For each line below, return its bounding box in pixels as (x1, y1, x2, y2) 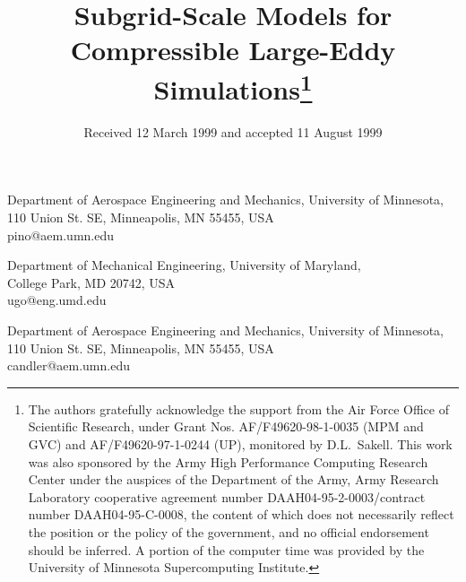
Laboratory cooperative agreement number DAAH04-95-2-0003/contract (28, 487, 426, 506)
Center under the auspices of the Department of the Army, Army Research (28, 470, 439, 489)
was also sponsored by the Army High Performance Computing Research (28, 452, 428, 471)
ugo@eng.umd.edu (7, 291, 107, 309)
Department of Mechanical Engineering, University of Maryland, (7, 256, 361, 274)
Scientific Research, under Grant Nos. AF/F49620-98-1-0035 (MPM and (28, 417, 424, 436)
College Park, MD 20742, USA (7, 273, 176, 291)
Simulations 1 (153, 66, 313, 107)
